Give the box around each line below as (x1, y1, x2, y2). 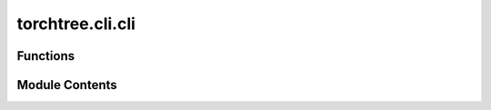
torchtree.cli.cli (16, 14, 136, 34)
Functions (16, 48, 75, 64)
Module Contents (16, 77, 117, 93)
